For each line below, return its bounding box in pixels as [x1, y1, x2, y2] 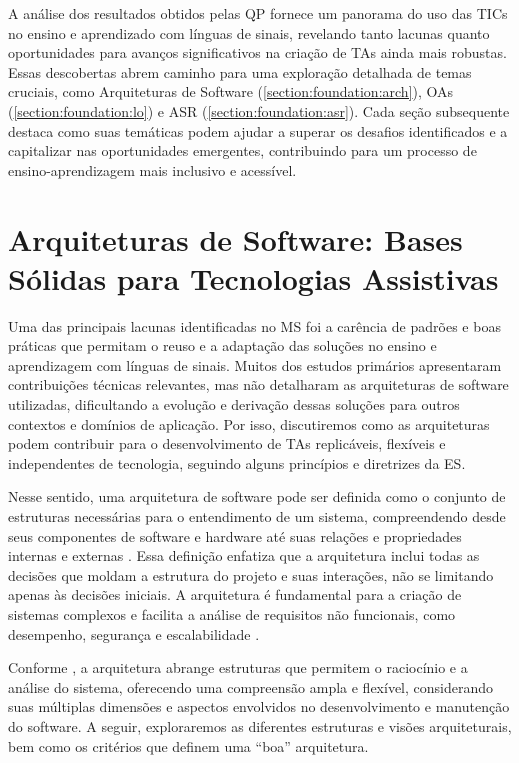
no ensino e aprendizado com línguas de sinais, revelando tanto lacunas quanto [8, 22, 490, 43]
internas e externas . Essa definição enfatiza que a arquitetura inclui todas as [8, 545, 480, 566]
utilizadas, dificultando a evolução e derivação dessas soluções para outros [8, 394, 460, 415]
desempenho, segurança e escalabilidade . [8, 623, 260, 644]
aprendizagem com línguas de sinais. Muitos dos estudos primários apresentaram [8, 354, 502, 375]
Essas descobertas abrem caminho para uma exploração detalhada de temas [8, 61, 472, 82]
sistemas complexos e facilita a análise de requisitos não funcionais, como [8, 603, 456, 624]
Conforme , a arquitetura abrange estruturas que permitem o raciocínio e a [8, 657, 468, 678]
